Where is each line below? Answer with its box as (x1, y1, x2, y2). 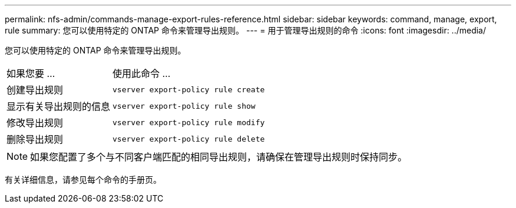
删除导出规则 (6, 133, 64, 145)
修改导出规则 (6, 117, 64, 129)
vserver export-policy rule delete (113, 134, 265, 143)
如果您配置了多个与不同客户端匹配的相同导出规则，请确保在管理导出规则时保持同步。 (30, 151, 408, 163)
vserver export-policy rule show (113, 101, 256, 110)
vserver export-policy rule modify (113, 118, 265, 127)
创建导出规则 (6, 84, 64, 96)
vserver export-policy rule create (113, 85, 265, 94)
